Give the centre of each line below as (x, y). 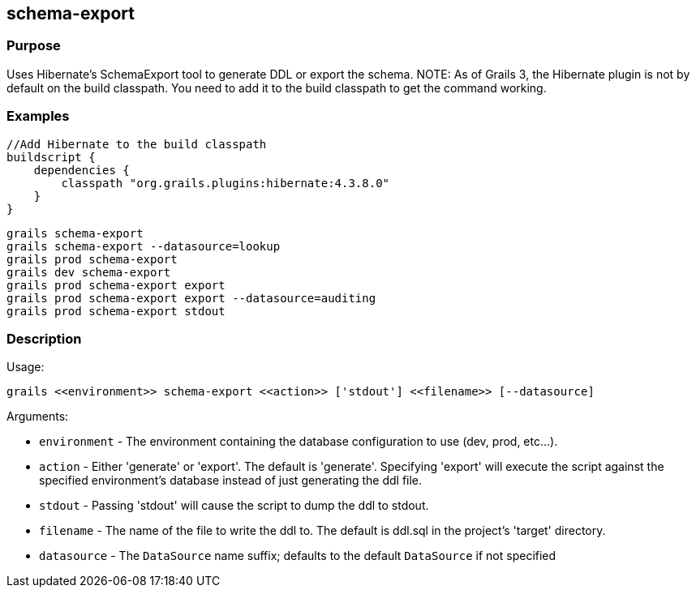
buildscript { (51, 157)
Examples (38, 116)
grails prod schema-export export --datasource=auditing (191, 298)
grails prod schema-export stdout (116, 311)
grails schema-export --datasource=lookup (144, 246)
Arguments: (38, 417)
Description (44, 338)
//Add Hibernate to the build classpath (137, 144)
